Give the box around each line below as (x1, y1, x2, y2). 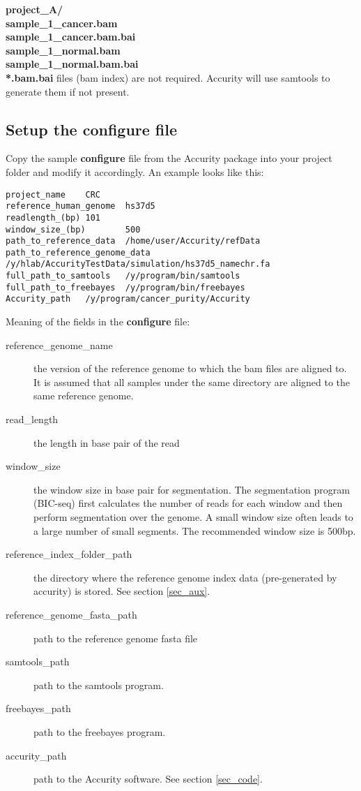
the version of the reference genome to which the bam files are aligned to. (33, 361, 347, 376)
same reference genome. (33, 388, 134, 403)
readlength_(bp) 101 (6, 212, 101, 223)
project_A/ (6, 2, 63, 16)
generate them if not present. (6, 84, 130, 98)
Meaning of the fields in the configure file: (6, 314, 190, 329)
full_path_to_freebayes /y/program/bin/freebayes (6, 282, 245, 293)
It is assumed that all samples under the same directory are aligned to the (33, 374, 351, 389)
